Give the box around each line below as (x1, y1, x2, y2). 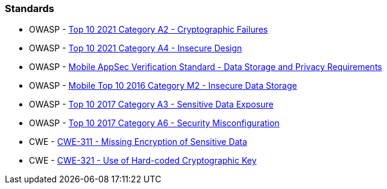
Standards (5, 2, 55, 14)
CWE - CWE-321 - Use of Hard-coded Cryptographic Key (29, 155, 257, 166)
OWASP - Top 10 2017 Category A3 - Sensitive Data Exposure (29, 99, 274, 110)
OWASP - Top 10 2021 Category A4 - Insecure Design (29, 43, 242, 54)
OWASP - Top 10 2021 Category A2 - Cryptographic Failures (29, 24, 268, 35)
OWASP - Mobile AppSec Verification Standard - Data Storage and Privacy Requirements (29, 62, 382, 72)
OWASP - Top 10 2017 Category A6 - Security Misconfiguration (29, 118, 280, 129)
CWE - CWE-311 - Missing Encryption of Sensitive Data (29, 136, 247, 147)
